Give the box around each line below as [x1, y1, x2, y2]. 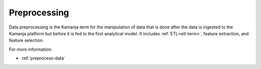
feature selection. [9, 38, 44, 43]
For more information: [9, 46, 53, 52]
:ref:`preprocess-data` [21, 55, 65, 61]
